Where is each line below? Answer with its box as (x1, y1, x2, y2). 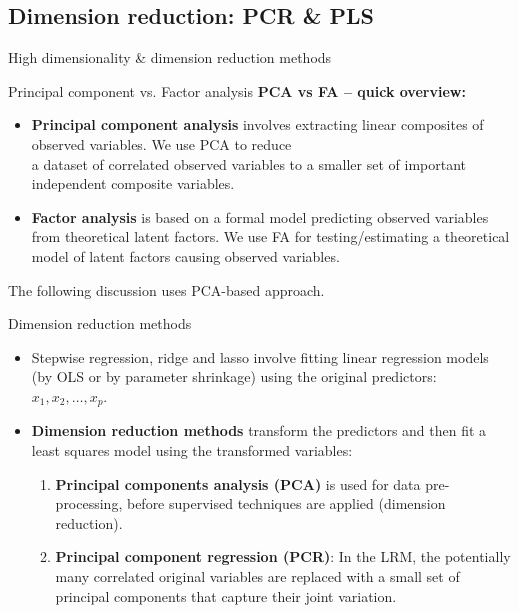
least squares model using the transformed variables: (31, 439, 353, 460)
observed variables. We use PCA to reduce (31, 133, 292, 154)
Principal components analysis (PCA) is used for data (55, 473, 421, 494)
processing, (55, 493, 123, 514)
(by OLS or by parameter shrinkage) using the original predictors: (31, 366, 437, 387)
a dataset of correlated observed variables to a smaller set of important (31, 153, 466, 174)
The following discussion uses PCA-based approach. (8, 279, 325, 300)
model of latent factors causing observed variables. (31, 245, 340, 266)
